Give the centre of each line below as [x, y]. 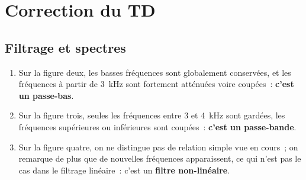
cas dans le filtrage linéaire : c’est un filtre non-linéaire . [124, 170]
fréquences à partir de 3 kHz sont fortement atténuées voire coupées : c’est [156, 84]
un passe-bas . [46, 95]
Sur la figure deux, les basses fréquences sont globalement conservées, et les [155, 72]
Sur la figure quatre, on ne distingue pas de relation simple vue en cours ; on [158, 147]
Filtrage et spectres [65, 47]
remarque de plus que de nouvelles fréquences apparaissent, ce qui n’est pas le [160, 158]
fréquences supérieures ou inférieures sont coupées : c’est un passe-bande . [157, 126]
